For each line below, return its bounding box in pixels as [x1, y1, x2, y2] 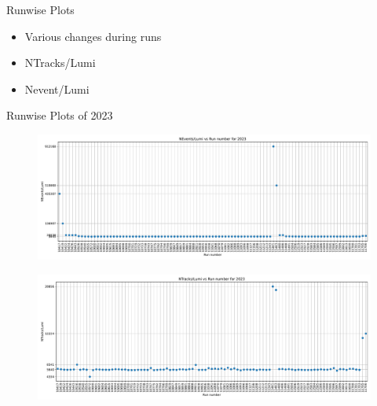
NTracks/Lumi [24, 54, 96, 71]
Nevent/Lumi [24, 80, 90, 97]
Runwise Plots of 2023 [6, 107, 113, 124]
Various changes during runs [24, 28, 162, 44]
